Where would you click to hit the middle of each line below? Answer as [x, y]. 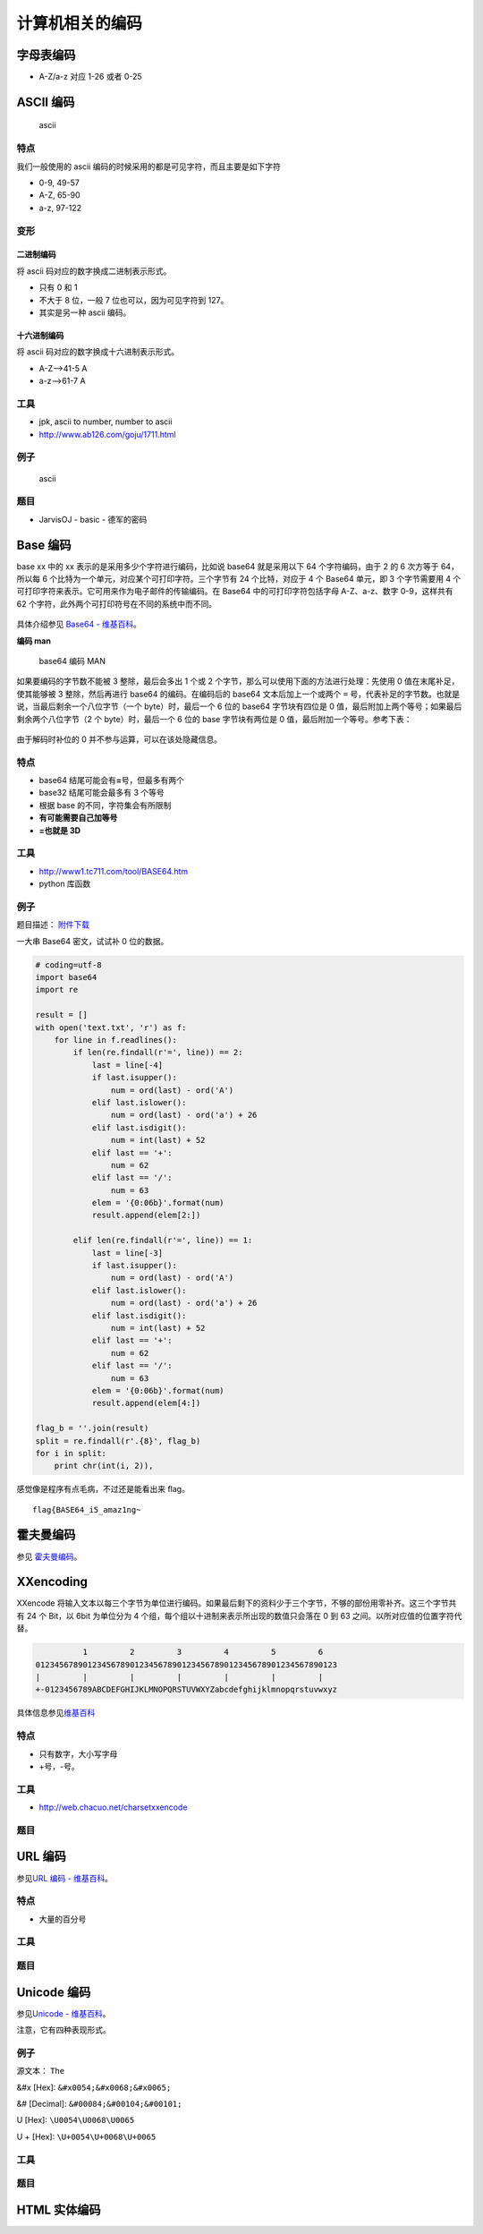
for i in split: [71, 1453]
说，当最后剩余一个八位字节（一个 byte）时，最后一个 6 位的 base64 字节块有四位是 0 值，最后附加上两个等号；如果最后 [239, 706]
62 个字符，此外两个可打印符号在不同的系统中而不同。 [117, 603]
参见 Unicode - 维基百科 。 [64, 2013]
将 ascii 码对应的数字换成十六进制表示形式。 [97, 352]
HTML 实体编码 [59, 2209]
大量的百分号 [63, 1919]
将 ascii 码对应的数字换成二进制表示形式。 [94, 271]
